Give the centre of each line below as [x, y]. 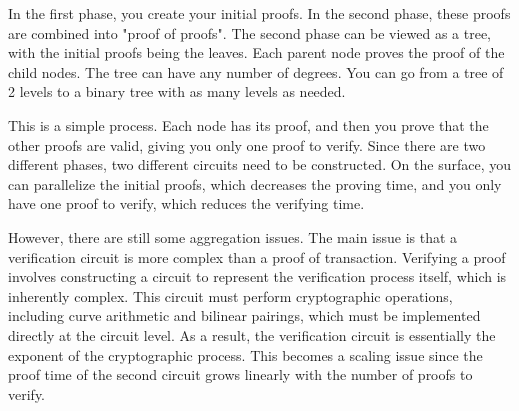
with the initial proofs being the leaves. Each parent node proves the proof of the [256, 52]
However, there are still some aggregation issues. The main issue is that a [233, 236]
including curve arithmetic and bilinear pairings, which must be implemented [244, 315]
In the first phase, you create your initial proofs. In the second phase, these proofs [259, 13]
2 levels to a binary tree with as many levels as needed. [177, 91]
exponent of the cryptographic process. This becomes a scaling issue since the [245, 354]
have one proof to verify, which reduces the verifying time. [186, 203]
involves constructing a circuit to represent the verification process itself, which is [257, 276]
